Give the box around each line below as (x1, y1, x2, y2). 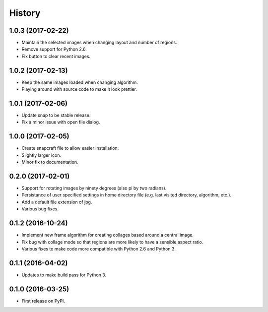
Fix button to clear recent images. (21, 53, 91, 59)
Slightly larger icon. (21, 152, 62, 158)
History (9, 7, 41, 18)
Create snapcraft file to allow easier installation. (21, 145, 119, 151)
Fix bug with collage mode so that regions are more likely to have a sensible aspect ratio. (21, 239, 203, 245)
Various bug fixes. (21, 206, 59, 212)
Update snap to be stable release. (21, 112, 91, 119)
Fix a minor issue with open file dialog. (21, 119, 100, 125)
